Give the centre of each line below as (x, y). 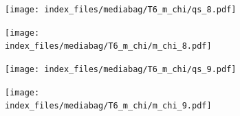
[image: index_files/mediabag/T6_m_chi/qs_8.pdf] (121, 10)
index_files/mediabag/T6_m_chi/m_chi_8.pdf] (108, 46)
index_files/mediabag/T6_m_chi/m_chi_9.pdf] (108, 106)
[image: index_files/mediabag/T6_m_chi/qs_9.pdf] (121, 69)
